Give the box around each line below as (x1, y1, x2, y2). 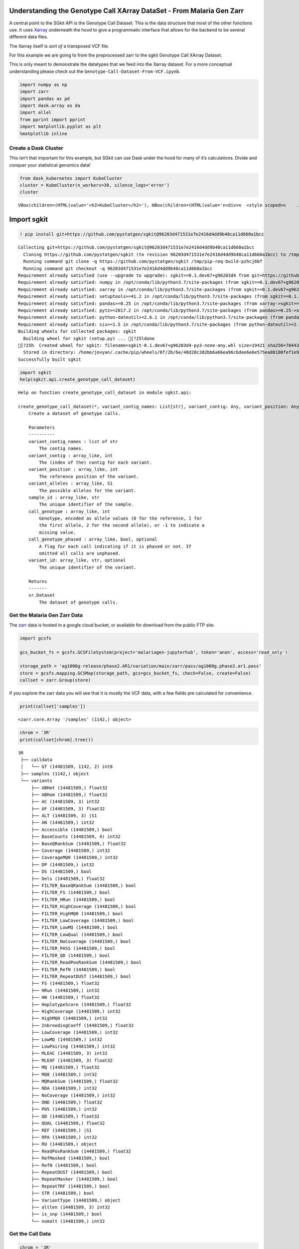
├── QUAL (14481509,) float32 (31, 1121, 105, 1126)
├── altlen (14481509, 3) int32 (31, 1204, 111, 1210)
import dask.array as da (19, 103, 81, 108)
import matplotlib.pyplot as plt (19, 124, 102, 129)
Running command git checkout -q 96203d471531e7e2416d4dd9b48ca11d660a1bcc (23, 265, 213, 271)
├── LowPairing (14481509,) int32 (31, 1043, 116, 1049)
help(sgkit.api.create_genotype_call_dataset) (19, 377, 136, 382)
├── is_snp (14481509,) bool (31, 1212, 102, 1217)
